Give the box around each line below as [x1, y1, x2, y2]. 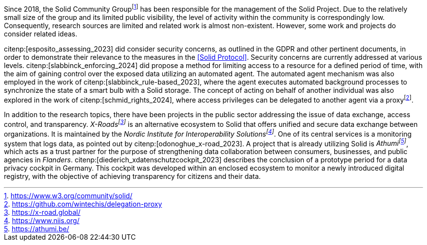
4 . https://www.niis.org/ [4, 216, 79, 225]
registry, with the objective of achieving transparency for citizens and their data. [4, 172, 261, 181]
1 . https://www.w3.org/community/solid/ [4, 192, 133, 200]
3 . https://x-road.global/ [4, 208, 81, 217]
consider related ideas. [4, 29, 78, 38]
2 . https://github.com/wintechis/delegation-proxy [4, 200, 162, 209]
